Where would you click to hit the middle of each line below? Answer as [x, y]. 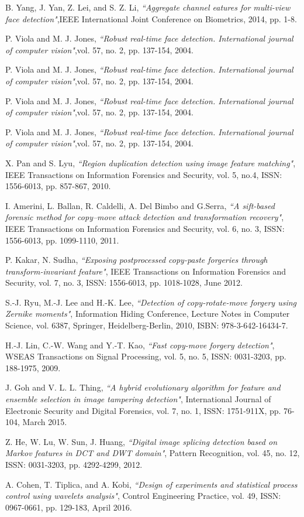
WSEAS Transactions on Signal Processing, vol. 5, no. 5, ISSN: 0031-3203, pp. [146, 356]
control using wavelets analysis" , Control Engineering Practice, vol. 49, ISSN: [143, 496]
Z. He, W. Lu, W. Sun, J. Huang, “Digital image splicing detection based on [141, 441]
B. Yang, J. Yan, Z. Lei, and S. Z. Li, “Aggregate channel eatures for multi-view [148, 7]
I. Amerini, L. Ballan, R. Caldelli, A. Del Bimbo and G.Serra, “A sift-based [140, 205]
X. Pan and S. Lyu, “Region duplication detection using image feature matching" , [151, 162]
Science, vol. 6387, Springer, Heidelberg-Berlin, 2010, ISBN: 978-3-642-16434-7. [147, 325]
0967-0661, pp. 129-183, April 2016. [69, 507]
